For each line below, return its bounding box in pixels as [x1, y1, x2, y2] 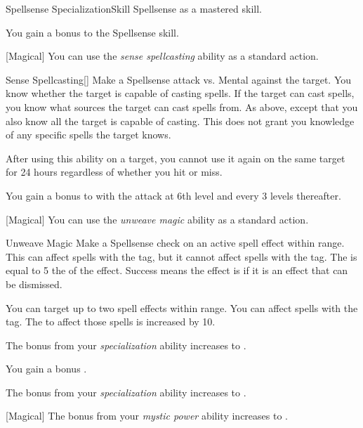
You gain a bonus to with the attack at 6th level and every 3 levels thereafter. [6, 188, 341, 202]
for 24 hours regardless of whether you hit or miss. [6, 164, 223, 179]
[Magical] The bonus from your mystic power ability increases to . [6, 408, 288, 423]
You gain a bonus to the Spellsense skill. [6, 25, 179, 39]
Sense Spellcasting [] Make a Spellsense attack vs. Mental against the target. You [6, 72, 352, 86]
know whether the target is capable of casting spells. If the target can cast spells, [6, 86, 355, 100]
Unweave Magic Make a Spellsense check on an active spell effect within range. [6, 235, 345, 250]
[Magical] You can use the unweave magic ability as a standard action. [6, 212, 309, 226]
